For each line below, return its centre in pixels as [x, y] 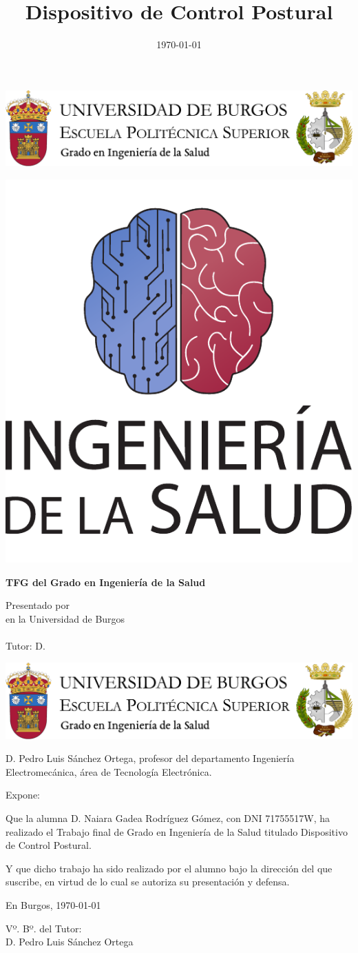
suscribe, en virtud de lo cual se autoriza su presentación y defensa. [148, 882]
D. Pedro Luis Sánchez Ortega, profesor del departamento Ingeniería [150, 758]
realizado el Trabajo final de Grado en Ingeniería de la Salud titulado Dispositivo [177, 831]
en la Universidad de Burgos [65, 619]
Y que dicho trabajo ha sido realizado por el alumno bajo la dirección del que [169, 868]
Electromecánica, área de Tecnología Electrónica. [109, 771]
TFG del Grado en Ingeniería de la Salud [106, 582]
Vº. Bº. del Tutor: [44, 928]
